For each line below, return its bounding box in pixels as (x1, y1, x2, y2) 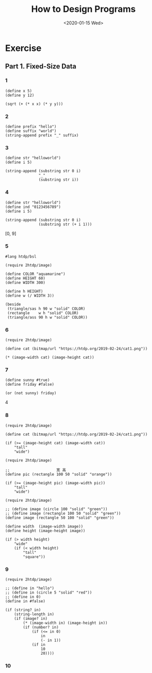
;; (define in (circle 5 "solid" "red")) (5, 590, 92, 595)
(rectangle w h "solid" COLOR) (7, 310, 79, 316)
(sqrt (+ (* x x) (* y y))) (5, 101, 64, 106)
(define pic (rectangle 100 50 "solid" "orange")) (5, 471, 112, 477)
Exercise (5, 42, 42, 54)
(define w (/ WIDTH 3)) (5, 293, 55, 298)
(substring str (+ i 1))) (38, 222, 92, 227)
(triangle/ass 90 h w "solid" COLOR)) (7, 315, 88, 320)
